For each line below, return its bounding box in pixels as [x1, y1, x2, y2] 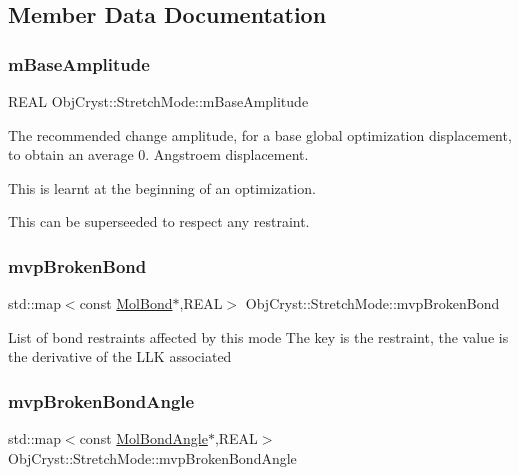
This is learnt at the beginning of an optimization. [8, 177, 316, 198]
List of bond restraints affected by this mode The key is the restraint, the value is [8, 326, 509, 347]
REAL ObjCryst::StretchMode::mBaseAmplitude [8, 91, 309, 111]
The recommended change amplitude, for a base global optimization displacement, [8, 124, 512, 145]
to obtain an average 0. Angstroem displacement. [8, 144, 309, 165]
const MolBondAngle [79, 428, 208, 449]
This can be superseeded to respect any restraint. [8, 211, 310, 232]
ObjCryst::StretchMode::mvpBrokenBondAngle [8, 447, 297, 468]
